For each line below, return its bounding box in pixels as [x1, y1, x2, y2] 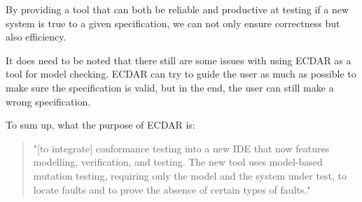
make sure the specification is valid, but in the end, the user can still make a [6, 80, 334, 94]
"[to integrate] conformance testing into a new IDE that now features [33, 140, 330, 155]
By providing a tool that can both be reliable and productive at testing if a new [6, 2, 349, 16]
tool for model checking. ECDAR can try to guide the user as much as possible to [6, 66, 356, 81]
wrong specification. [6, 94, 91, 108]
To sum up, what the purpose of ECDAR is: [6, 117, 195, 132]
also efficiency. [6, 29, 67, 44]
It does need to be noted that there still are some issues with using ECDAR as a [6, 52, 351, 67]
